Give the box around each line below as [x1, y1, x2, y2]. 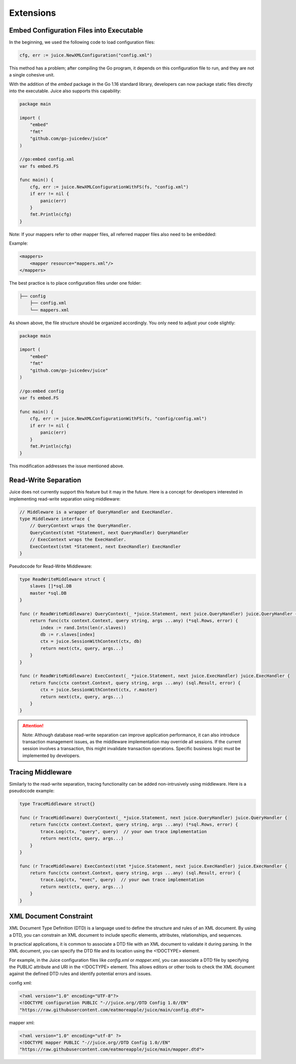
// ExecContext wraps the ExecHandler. [30, 537, 127, 542]
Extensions [9, 7, 56, 18]
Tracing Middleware [9, 768, 72, 776]
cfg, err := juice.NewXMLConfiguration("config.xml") [19, 52, 152, 58]
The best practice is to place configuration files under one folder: [9, 280, 142, 286]
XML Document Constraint [9, 912, 93, 920]
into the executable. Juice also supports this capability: [9, 88, 121, 94]
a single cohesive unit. [9, 72, 55, 78]
